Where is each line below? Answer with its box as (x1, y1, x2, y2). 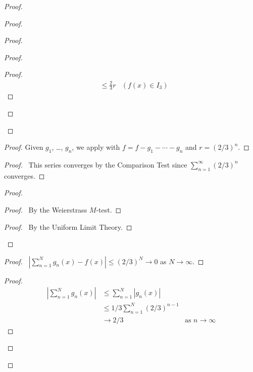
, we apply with (72, 142, 120, 152)
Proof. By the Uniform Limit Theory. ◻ (4, 221, 132, 232)
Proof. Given (4, 142, 43, 152)
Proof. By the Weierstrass (4, 204, 87, 215)
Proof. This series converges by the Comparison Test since (4, 159, 187, 170)
